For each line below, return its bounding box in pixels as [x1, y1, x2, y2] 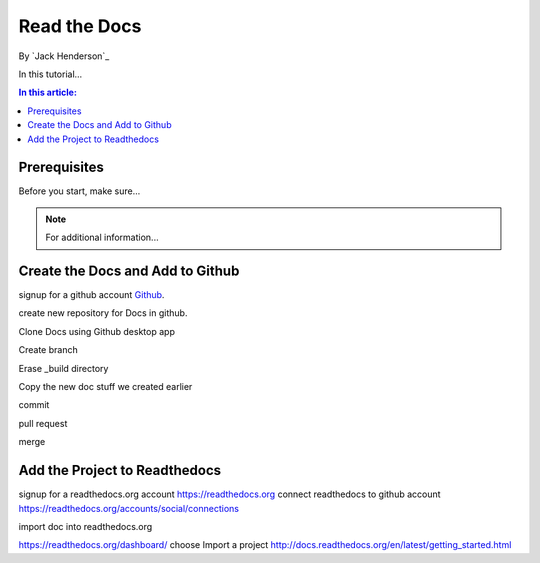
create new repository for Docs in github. [18, 307, 188, 319]
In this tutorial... [18, 68, 83, 80]
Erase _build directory [18, 362, 109, 374]
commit [18, 399, 50, 411]
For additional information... [45, 231, 159, 244]
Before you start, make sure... [18, 185, 141, 197]
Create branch [18, 344, 79, 356]
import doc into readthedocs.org [18, 520, 153, 532]
